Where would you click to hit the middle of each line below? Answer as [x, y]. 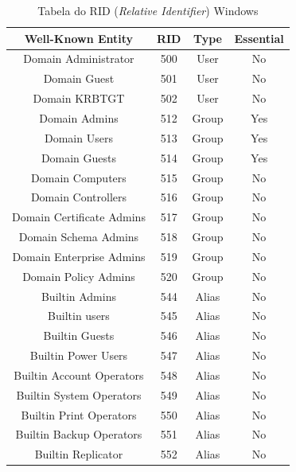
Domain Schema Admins [79, 237]
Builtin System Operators [79, 394]
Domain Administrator [79, 59]
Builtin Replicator [79, 454]
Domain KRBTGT [79, 98]
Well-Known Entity [79, 38]
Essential [259, 38]
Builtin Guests [79, 335]
